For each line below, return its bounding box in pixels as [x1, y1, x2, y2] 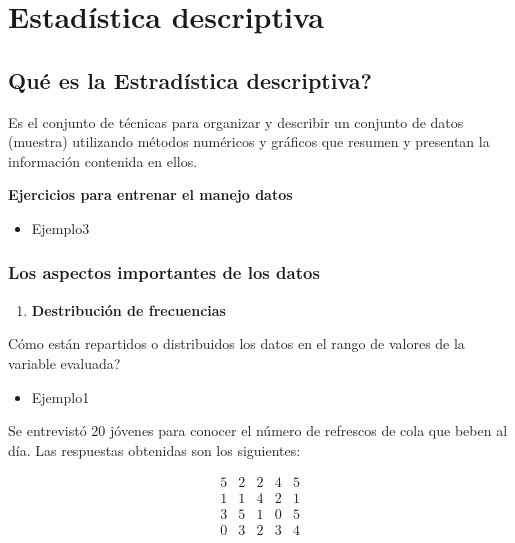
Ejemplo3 [31, 217, 90, 238]
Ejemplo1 [31, 386, 90, 407]
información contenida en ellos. [8, 150, 198, 171]
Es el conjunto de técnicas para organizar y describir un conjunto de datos [8, 111, 464, 132]
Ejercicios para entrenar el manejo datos [8, 184, 293, 205]
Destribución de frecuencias [31, 299, 226, 320]
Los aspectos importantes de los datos [8, 260, 320, 285]
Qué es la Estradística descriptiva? [8, 64, 372, 95]
